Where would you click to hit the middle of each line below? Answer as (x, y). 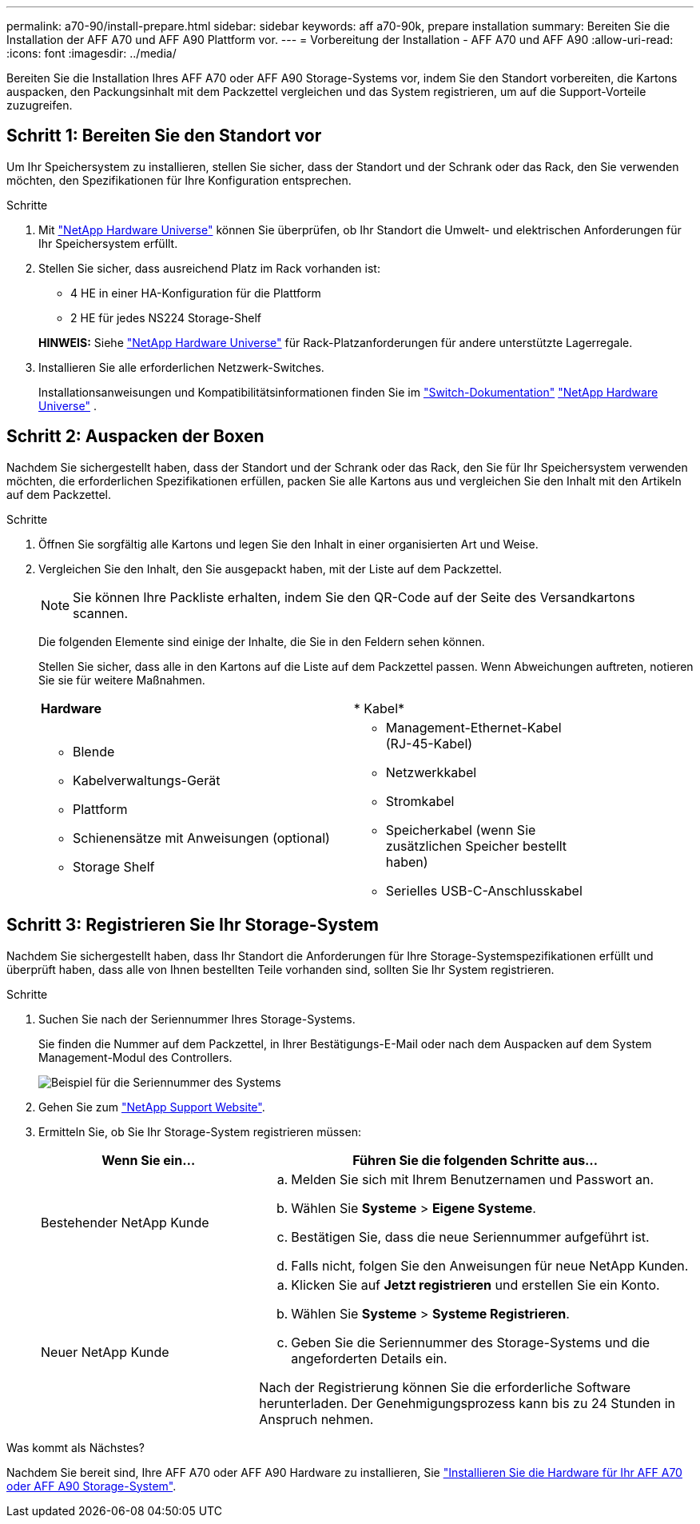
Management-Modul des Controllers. (135, 1057)
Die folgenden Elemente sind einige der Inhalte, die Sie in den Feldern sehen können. (262, 641)
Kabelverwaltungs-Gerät (147, 780)
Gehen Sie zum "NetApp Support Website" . (152, 1107)
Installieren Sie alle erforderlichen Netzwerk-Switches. (181, 367)
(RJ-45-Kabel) (429, 743)
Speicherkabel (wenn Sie (461, 830)
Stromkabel (420, 801)
